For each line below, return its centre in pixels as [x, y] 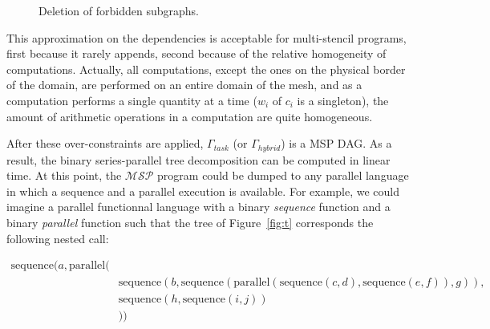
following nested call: [58, 238]
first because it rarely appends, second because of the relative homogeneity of [196, 53]
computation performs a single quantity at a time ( [132, 100]
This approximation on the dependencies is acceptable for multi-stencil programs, [207, 37]
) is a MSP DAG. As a [336, 143]
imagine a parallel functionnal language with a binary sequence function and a [198, 207]
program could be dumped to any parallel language [283, 175]
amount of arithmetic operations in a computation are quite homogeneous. [190, 116]
